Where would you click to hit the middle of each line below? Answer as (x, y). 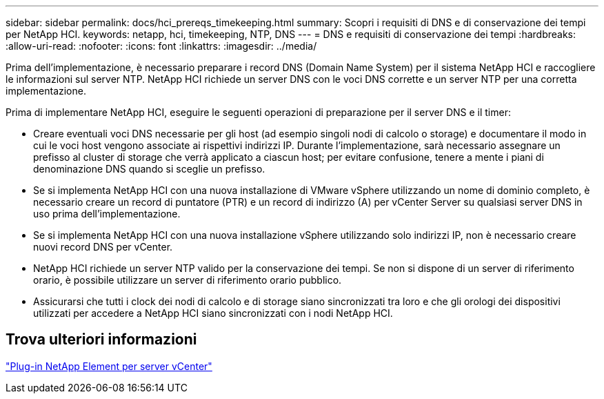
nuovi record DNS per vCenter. (103, 247)
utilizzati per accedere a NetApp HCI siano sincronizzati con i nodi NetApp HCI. (213, 313)
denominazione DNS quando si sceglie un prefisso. (149, 169)
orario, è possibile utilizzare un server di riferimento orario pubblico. (188, 280)
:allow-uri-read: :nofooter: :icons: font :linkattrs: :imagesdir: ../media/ (161, 46)
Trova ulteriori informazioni (101, 340)
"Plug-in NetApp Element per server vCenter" (109, 366)
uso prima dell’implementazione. (107, 214)
